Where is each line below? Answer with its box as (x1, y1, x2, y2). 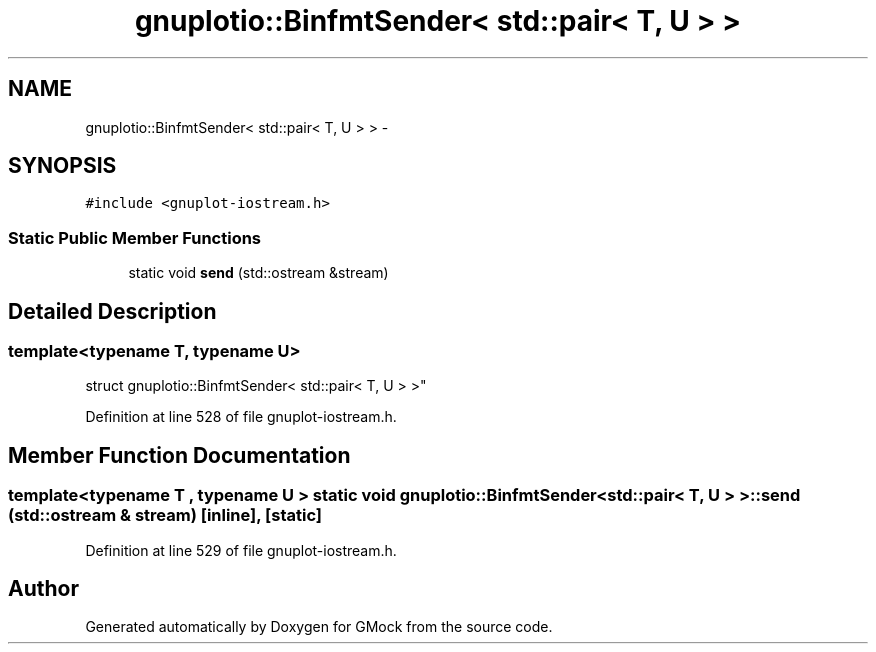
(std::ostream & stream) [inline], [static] (8, 505, 322, 526)
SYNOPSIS (8, 153, 117, 179)
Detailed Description (8, 298, 217, 324)
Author (8, 576, 79, 602)
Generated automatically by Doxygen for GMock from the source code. (85, 618, 553, 636)
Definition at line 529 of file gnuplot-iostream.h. (85, 541, 397, 559)
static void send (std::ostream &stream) (128, 264, 389, 282)
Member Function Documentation (8, 442, 351, 468)
